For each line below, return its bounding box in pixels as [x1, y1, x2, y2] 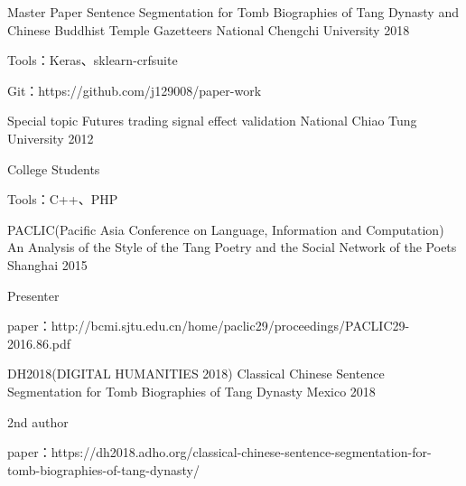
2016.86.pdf [7, 333, 71, 352]
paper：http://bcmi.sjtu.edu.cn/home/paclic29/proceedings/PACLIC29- [7, 316, 410, 335]
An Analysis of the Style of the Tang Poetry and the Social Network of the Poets [7, 238, 457, 257]
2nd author [7, 412, 69, 431]
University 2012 [7, 128, 94, 147]
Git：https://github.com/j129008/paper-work [7, 80, 262, 99]
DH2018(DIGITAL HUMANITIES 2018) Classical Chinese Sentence [7, 364, 385, 383]
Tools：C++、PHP [7, 190, 118, 209]
